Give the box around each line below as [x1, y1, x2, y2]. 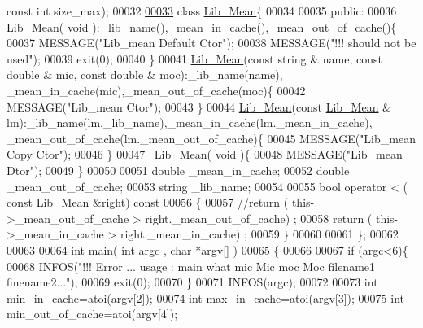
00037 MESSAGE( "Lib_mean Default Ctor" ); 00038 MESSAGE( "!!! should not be [7, 34, 416, 51]
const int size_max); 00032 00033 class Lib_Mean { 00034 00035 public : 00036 [7, 2, 397, 19]
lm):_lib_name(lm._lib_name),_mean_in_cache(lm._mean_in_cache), [7, 114, 373, 131]
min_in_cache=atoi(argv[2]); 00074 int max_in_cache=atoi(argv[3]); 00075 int [7, 289, 404, 306]
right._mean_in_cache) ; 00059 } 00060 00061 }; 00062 [120, 225, 399, 243]
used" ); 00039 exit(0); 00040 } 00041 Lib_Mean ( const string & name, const [7, 50, 382, 67]
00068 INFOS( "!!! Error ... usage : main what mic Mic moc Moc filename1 [7, 257, 376, 274]
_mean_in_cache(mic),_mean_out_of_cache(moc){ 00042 [7, 81, 306, 98]
